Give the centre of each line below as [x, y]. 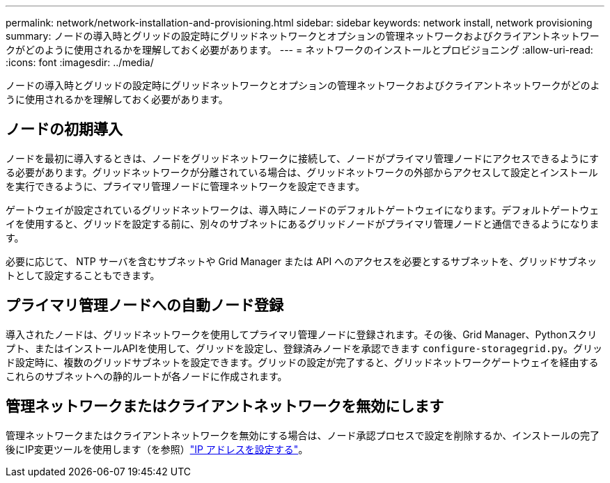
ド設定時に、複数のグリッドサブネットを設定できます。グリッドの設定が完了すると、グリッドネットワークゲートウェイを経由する [302, 362]
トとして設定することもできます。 [83, 275]
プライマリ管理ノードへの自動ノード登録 [144, 306]
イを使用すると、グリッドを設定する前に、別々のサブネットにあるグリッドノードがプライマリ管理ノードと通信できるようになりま [303, 223]
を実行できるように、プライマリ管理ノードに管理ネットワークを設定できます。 [185, 186]
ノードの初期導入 [64, 129]
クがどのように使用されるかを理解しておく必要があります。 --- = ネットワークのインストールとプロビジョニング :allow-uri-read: [299, 50]
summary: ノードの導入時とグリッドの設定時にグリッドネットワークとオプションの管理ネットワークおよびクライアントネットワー [303, 36]
